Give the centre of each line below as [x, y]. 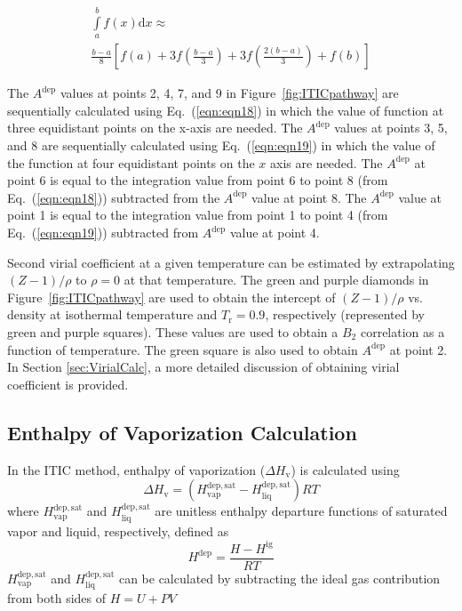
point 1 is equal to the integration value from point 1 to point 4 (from [198, 215]
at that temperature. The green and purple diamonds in [276, 280]
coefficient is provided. [68, 384]
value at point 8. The [309, 197]
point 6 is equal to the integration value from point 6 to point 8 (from [198, 180]
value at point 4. [275, 232]
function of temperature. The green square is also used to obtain [183, 349]
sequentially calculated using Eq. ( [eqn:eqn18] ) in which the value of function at [226, 110]
